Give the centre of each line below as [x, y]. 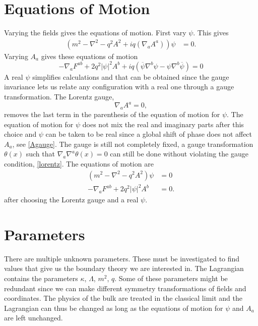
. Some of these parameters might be [171, 278]
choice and [20, 134]
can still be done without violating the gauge [179, 154]
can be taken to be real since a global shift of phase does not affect [149, 134]
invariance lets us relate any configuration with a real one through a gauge [119, 87]
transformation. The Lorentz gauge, [59, 97]
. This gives [211, 33]
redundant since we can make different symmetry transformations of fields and [125, 288]
